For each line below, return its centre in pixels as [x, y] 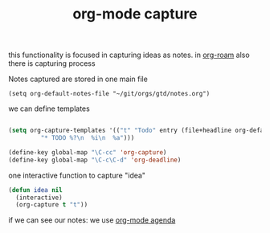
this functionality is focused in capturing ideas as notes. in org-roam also [129, 55]
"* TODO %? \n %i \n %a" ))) [88, 138]
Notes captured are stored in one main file [78, 79]
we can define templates [49, 108]
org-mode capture [135, 14]
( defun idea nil [35, 190]
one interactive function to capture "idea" [77, 175]
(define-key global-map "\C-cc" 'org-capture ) [88, 152]
